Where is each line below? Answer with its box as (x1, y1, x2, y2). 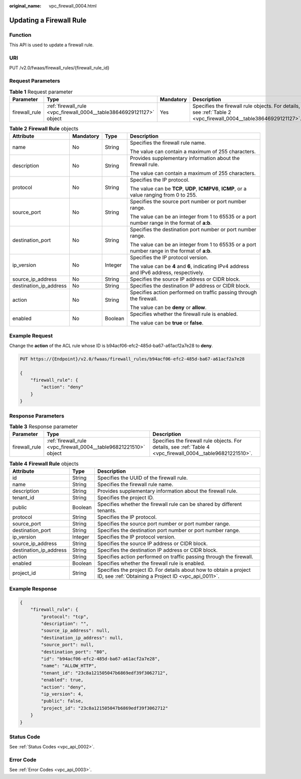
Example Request (9, 332, 53, 339)
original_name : (9, 3, 42, 9)
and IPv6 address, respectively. (129, 269, 204, 276)
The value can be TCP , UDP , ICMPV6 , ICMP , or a (129, 185, 247, 192)
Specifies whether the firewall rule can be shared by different (97, 500, 242, 507)
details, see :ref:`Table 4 (152, 444, 210, 451)
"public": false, (41, 698, 84, 704)
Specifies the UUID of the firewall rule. (97, 474, 188, 481)
